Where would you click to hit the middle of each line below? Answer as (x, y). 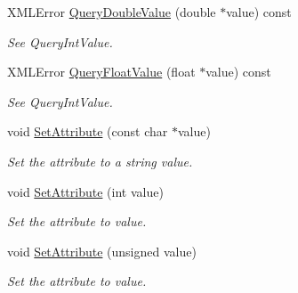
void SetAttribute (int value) (85, 191)
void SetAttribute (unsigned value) (102, 251)
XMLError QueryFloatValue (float (101, 72)
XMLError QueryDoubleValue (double (112, 12)
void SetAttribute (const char (88, 131)
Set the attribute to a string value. (100, 161)
